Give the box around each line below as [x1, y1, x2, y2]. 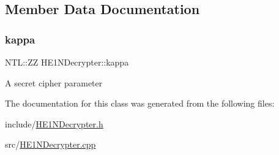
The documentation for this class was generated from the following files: [5, 97, 275, 110]
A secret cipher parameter [5, 76, 103, 89]
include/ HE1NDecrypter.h [5, 117, 103, 130]
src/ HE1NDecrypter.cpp [5, 138, 96, 151]
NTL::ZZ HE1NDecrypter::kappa [5, 56, 129, 68]
